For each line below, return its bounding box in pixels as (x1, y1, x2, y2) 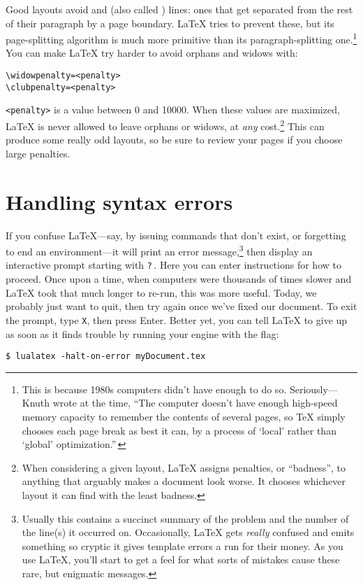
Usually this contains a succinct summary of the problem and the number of (22, 511, 349, 526)
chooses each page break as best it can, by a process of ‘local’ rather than (22, 423, 336, 437)
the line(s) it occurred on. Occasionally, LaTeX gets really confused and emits (22, 525, 355, 540)
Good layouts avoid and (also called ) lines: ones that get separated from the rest (6, 2, 353, 16)
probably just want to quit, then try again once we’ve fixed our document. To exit (6, 299, 357, 313)
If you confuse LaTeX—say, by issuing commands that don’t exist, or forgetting (6, 227, 346, 242)
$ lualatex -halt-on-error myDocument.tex (6, 351, 206, 362)
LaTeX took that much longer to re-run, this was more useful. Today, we (6, 285, 317, 299)
